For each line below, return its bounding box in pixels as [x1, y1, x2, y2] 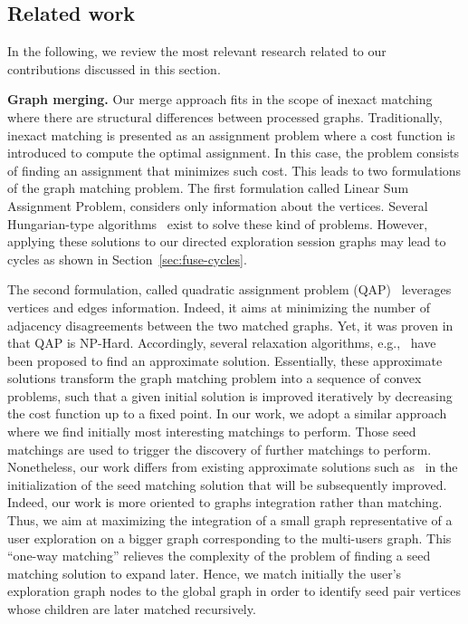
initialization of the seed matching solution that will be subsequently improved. [7, 475, 447, 494]
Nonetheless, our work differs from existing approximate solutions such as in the [7, 457, 458, 476]
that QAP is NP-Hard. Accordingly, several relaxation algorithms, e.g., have [7, 333, 436, 352]
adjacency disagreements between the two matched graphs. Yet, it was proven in [7, 315, 454, 334]
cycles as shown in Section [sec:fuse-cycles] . [7, 249, 247, 268]
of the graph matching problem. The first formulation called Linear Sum [7, 178, 409, 197]
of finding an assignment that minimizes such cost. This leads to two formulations [7, 160, 462, 179]
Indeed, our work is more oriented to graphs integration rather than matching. [7, 493, 443, 512]
